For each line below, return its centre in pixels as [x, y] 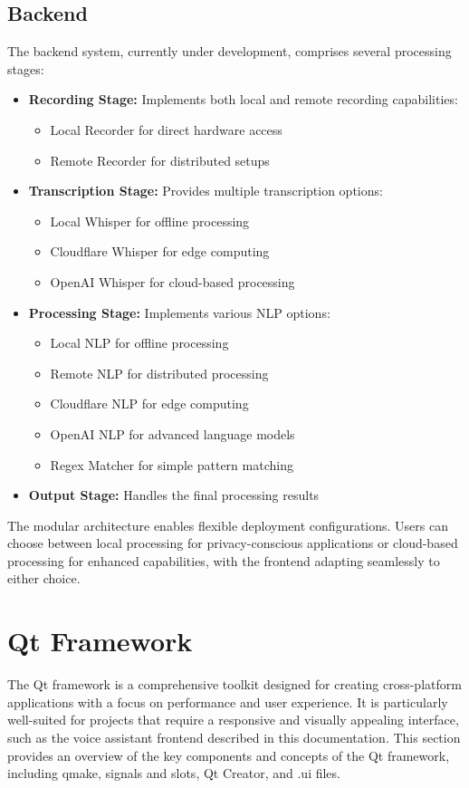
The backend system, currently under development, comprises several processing [230, 51]
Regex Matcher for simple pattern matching [172, 464]
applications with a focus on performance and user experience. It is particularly [228, 702]
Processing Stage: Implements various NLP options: [179, 312]
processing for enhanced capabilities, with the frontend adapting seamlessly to [224, 560]
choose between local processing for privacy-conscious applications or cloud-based [233, 543]
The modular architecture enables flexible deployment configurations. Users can [228, 525]
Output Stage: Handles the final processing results [174, 495]
